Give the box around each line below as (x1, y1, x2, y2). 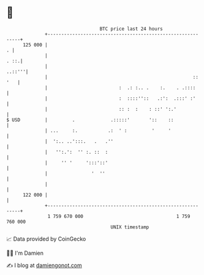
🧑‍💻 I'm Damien (6, 249, 44, 257)
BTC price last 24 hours (99, 26, 164, 32)
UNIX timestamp (110, 224, 149, 230)
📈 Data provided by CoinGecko (6, 235, 86, 243)
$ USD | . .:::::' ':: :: (6, 116, 174, 123)
